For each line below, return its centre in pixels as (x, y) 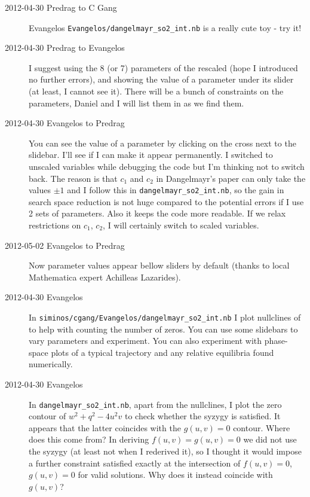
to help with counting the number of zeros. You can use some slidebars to (163, 329)
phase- (276, 341)
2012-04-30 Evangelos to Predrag (65, 123)
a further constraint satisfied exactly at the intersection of (135, 463)
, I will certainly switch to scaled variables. (181, 225)
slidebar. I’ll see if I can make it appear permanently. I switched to (151, 155)
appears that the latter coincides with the (105, 427)
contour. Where (262, 427)
